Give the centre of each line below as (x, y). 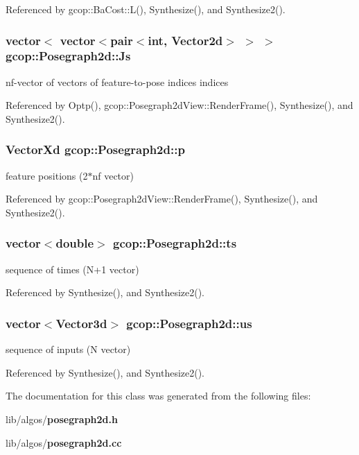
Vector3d (81, 323)
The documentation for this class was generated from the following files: (158, 396)
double (75, 243)
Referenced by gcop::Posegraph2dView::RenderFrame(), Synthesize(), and (162, 199)
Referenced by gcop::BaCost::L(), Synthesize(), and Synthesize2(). (146, 9)
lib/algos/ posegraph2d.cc (64, 442)
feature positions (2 (47, 175)
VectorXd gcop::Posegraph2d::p (95, 149)
